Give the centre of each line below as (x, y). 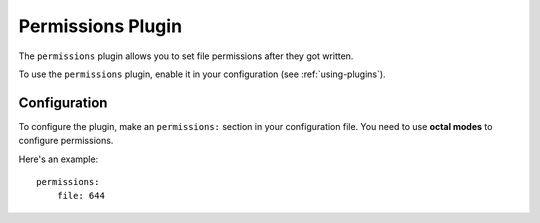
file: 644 (80, 196)
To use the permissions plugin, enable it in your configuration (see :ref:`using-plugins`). (202, 74)
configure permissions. (66, 141)
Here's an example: (58, 159)
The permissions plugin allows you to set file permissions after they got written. (186, 56)
